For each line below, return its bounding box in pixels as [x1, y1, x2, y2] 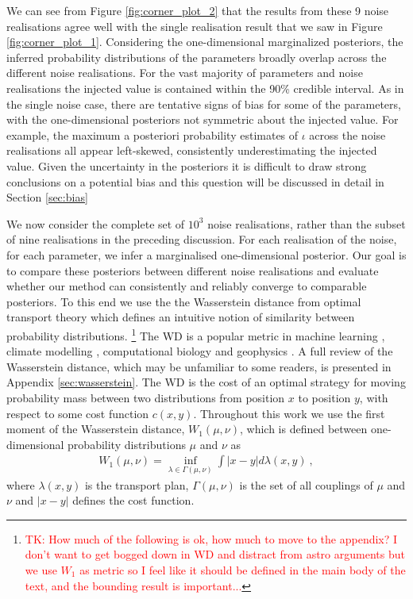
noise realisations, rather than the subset [207, 215, 406, 232]
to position [298, 389, 351, 405]
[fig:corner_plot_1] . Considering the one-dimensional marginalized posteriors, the [6, 33, 403, 50]
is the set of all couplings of [239, 476, 373, 493]
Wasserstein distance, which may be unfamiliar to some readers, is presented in [6, 358, 392, 374]
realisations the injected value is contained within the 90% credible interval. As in [6, 79, 404, 96]
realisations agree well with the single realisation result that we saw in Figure [6, 17, 383, 34]
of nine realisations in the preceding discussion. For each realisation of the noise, [6, 231, 397, 248]
